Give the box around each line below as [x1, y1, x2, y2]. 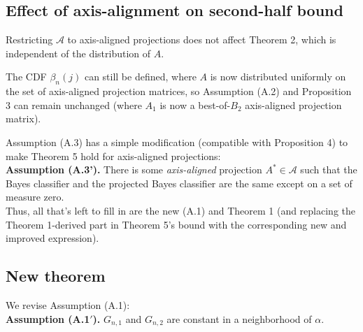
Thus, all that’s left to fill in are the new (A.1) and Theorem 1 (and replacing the [6, 203, 355, 217]
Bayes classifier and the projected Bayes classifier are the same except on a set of [6, 175, 353, 190]
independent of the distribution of [6, 45, 151, 60]
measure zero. [6, 189, 64, 204]
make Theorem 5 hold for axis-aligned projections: [6, 148, 221, 163]
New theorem [6, 265, 106, 287]
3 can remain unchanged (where [6, 97, 142, 112]
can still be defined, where [84, 69, 197, 84]
